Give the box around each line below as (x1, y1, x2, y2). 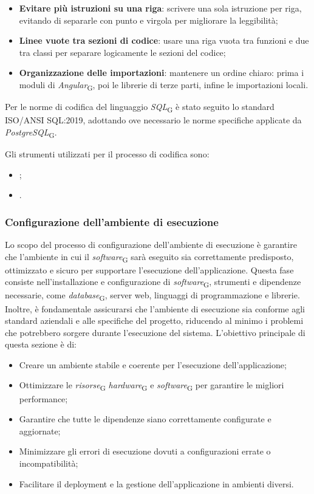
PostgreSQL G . (5, 125, 57, 140)
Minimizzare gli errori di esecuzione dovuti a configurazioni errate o (19, 445, 271, 458)
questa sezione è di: (5, 338, 77, 351)
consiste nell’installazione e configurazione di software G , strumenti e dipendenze (5, 275, 301, 290)
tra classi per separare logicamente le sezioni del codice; (19, 46, 226, 58)
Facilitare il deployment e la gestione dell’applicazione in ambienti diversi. (19, 477, 294, 490)
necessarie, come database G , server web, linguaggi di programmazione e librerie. (5, 289, 300, 303)
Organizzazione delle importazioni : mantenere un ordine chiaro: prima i (19, 66, 304, 79)
